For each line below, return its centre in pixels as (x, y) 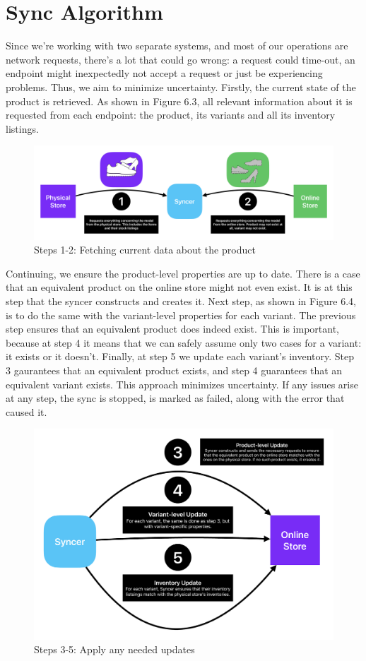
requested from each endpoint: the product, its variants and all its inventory (171, 115)
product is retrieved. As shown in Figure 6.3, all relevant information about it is (179, 101)
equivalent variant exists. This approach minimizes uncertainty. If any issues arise (182, 384)
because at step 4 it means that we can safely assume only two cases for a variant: (184, 342)
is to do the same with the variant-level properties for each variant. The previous (181, 315)
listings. (22, 128)
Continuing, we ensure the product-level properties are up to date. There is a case (183, 273)
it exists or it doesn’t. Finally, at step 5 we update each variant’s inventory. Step (180, 356)
